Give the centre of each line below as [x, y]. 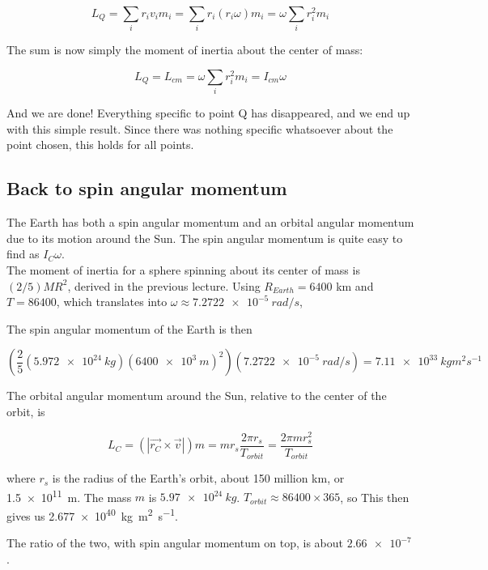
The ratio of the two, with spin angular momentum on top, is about [175, 543]
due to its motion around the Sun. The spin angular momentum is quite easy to [205, 238]
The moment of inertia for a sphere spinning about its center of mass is [183, 270]
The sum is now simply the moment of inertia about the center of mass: [185, 50]
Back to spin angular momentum [147, 188]
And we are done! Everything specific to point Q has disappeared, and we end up [208, 113]
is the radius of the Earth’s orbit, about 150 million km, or [198, 478]
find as [23, 254]
